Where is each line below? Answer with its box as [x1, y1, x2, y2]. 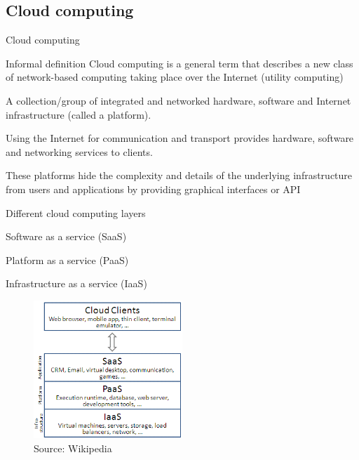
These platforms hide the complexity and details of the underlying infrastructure [6, 168, 353, 183]
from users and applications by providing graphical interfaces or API [6, 181, 301, 196]
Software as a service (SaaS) [6, 229, 127, 244]
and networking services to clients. [6, 144, 153, 159]
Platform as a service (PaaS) [6, 252, 129, 267]
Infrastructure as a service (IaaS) [6, 276, 147, 291]
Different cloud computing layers [6, 205, 146, 220]
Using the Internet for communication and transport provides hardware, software [6, 131, 354, 145]
